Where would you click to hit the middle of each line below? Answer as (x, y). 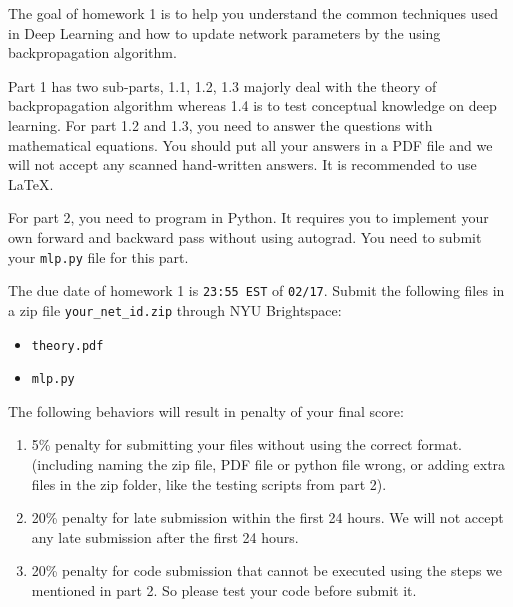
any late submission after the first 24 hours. (165, 536)
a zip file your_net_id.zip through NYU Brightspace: (175, 309)
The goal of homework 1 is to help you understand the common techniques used (253, 13)
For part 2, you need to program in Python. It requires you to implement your (248, 217)
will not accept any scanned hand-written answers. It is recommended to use (242, 164)
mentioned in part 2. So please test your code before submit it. (224, 589)
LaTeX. (31, 183)
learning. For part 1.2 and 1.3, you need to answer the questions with (220, 124)
